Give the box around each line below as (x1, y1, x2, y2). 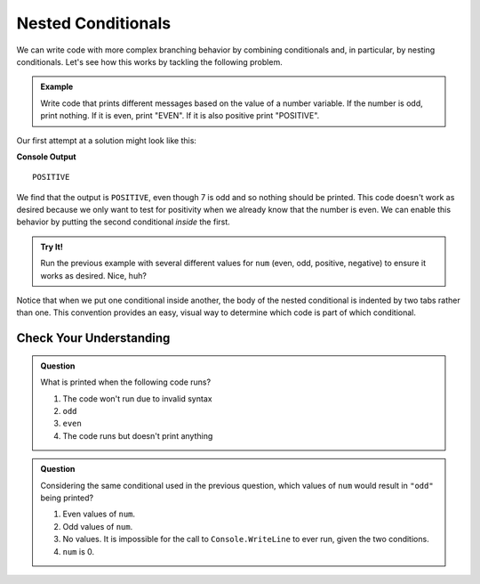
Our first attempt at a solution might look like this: (16, 134, 197, 146)
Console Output (16, 151, 76, 162)
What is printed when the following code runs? (40, 377, 212, 387)
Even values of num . (62, 508, 136, 520)
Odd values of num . (62, 521, 133, 531)
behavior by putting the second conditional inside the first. (16, 216, 230, 227)
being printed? (40, 492, 93, 503)
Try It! (40, 241, 64, 252)
